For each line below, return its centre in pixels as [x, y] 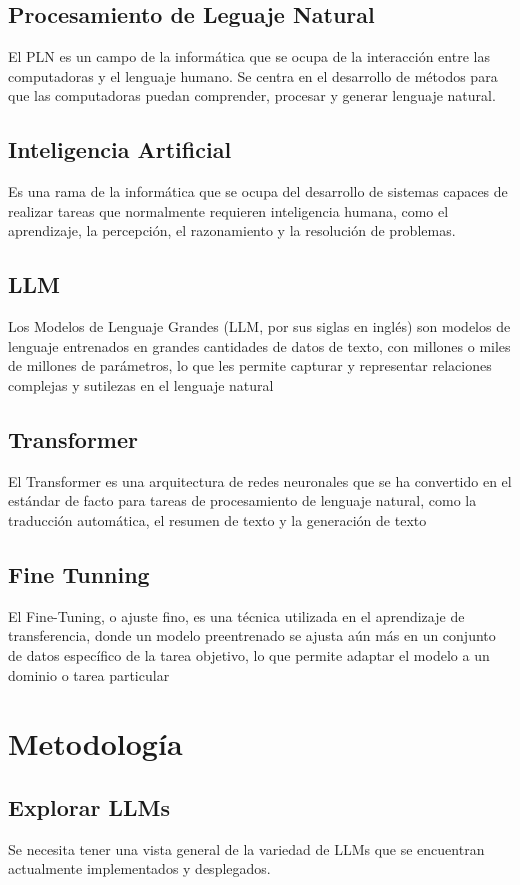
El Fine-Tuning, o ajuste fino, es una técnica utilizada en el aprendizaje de [236, 615]
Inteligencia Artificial [120, 149]
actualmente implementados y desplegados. [139, 868]
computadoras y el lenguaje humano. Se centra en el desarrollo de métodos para [253, 75]
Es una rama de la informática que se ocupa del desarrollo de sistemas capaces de [258, 191]
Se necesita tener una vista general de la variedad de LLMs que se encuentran [246, 848]
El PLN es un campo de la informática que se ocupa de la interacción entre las [249, 56]
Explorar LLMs [89, 806]
